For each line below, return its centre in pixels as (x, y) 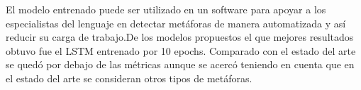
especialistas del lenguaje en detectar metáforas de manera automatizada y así (176, 23)
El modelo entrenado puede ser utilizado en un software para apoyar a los (166, 9)
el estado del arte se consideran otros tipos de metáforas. (129, 78)
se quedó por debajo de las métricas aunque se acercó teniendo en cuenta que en (180, 64)
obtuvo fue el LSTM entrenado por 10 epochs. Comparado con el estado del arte (181, 50)
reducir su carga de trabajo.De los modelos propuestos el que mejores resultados (180, 37)
